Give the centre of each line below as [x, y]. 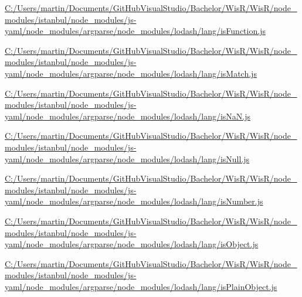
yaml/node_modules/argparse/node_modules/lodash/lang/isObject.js [132, 244]
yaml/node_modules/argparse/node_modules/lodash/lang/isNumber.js [134, 201]
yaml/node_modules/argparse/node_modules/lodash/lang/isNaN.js [128, 116]
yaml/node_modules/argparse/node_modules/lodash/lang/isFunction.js [135, 31]
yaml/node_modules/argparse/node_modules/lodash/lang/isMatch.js [131, 73]
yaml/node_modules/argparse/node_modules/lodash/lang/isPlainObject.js [141, 286]
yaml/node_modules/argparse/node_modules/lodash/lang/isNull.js [127, 158]
